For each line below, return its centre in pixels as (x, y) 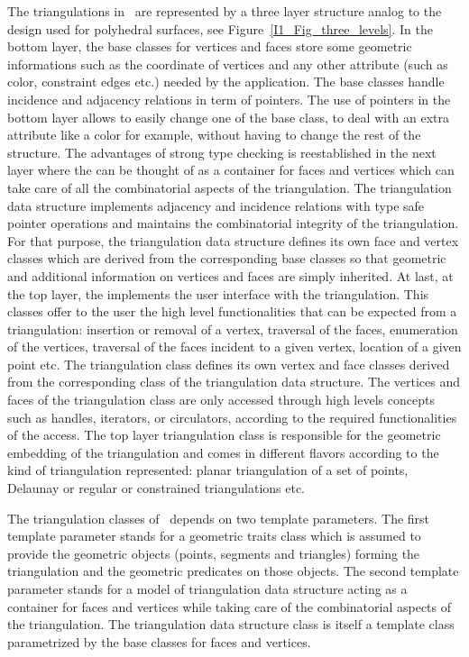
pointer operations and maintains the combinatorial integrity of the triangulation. (233, 223)
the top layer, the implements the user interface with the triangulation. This (218, 293)
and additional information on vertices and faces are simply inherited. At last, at (230, 275)
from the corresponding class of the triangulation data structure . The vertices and (234, 382)
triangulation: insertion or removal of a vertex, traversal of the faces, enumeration (233, 328)
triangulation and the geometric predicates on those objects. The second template (233, 571)
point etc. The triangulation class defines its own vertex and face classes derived (229, 364)
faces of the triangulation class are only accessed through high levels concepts (221, 400)
